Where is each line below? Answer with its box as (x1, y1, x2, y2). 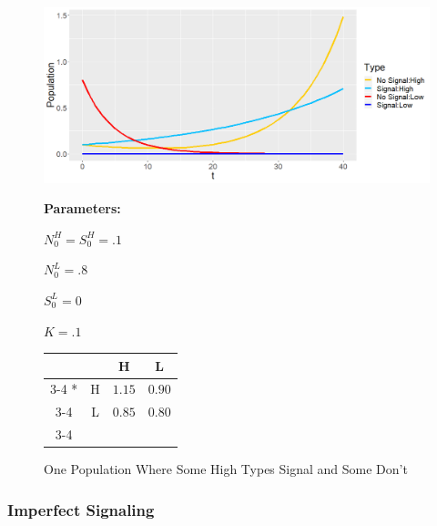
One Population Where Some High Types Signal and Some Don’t (44, 459, 408, 479)
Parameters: (44, 199, 121, 218)
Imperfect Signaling (7, 498, 155, 521)
